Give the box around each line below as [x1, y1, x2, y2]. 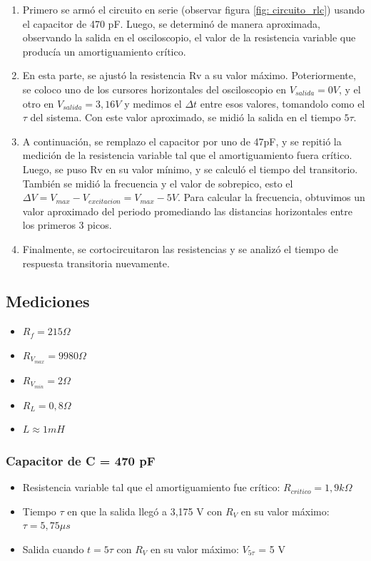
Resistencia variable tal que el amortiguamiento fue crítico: [22, 480, 280, 495]
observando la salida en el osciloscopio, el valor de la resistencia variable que [22, 30, 356, 45]
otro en [22, 96, 54, 110]
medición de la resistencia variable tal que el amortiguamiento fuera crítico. [22, 148, 352, 163]
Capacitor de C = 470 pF [6, 451, 156, 469]
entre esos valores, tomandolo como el [200, 96, 365, 110]
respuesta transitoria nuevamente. [22, 255, 170, 270]
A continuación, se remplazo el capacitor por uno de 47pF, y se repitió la [22, 133, 342, 148]
